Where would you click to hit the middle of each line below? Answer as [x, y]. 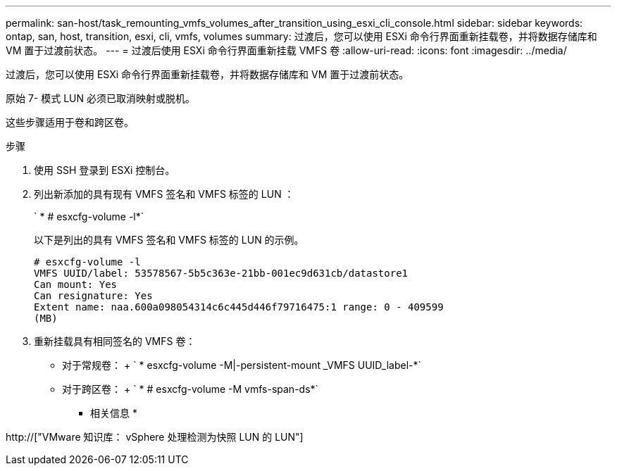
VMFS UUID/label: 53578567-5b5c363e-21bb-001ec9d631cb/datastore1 [221, 273]
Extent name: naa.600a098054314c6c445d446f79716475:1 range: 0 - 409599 [239, 307]
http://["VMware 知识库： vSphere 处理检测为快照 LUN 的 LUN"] [155, 437]
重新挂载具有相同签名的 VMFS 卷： [115, 341]
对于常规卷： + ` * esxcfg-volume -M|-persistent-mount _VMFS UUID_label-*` [242, 365]
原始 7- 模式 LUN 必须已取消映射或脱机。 [100, 98]
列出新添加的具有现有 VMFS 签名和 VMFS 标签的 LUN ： [164, 194]
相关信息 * [114, 413]
